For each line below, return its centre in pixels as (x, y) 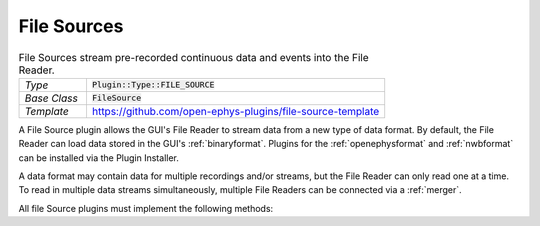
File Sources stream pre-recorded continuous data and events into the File (193, 57)
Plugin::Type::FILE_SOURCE (153, 85)
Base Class (51, 98)
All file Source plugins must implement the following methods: (146, 208)
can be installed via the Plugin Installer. (99, 157)
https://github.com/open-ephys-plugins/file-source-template (235, 111)
